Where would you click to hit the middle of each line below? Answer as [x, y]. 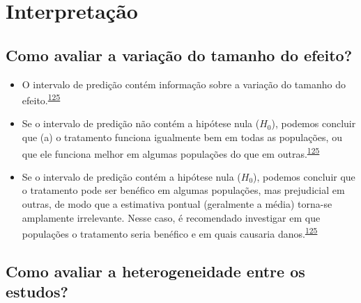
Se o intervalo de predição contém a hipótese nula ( [131, 176]
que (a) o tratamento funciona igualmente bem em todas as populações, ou [182, 137]
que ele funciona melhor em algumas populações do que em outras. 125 [171, 152]
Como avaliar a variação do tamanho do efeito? [179, 55]
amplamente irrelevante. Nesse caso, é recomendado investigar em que [171, 217]
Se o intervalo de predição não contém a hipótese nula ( [141, 123]
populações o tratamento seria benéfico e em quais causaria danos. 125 [170, 232]
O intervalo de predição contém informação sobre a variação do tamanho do [184, 84]
